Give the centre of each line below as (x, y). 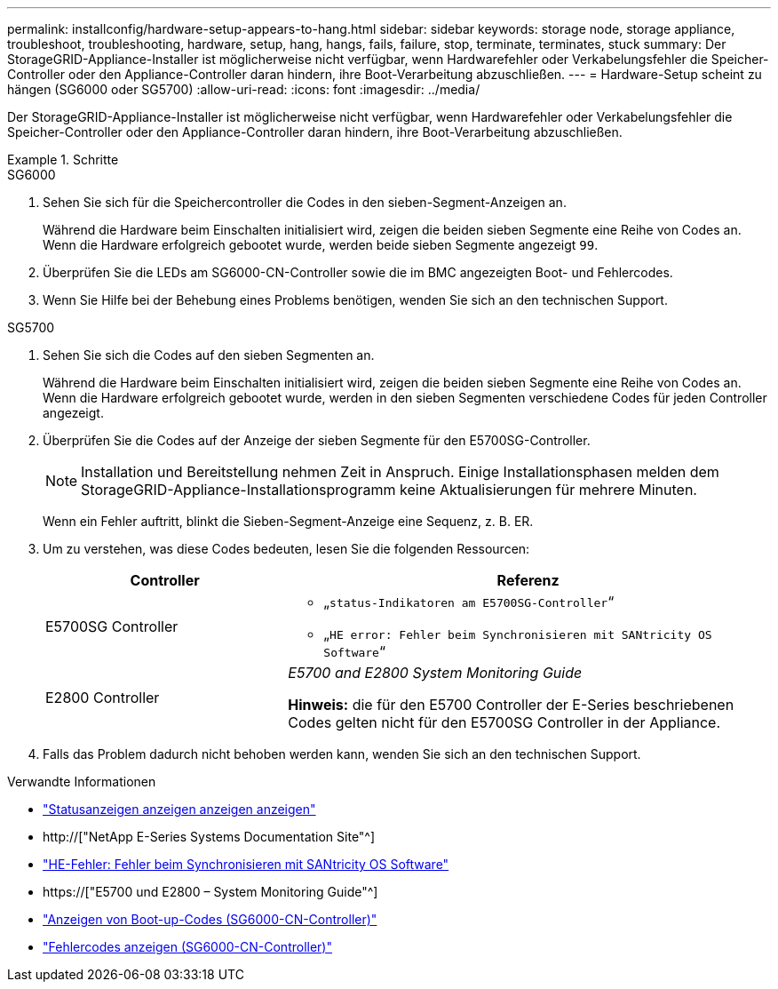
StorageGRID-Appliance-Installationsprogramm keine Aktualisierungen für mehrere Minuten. (389, 490)
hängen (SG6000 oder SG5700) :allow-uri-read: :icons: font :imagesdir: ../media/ (244, 89)
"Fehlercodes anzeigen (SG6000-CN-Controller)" (187, 947)
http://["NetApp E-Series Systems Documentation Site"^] (209, 837)
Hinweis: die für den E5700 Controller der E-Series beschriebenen (511, 705)
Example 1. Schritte (63, 160)
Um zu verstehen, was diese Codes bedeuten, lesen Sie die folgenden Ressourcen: (286, 549)
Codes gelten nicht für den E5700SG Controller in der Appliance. (504, 722)
